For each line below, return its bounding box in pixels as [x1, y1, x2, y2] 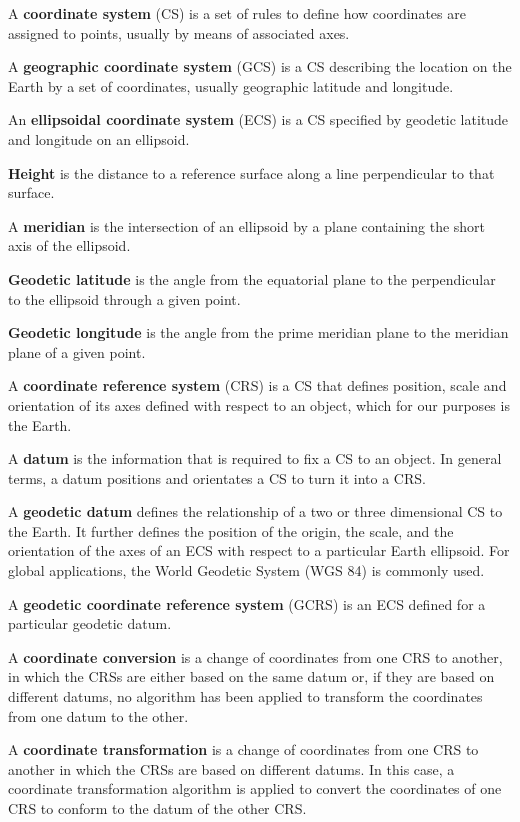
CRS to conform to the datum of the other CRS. [8, 798, 307, 818]
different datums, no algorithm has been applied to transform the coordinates [8, 686, 483, 707]
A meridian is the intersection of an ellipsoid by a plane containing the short [8, 215, 486, 236]
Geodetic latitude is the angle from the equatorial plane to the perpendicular [8, 268, 496, 289]
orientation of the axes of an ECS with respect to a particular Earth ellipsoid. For [8, 540, 510, 561]
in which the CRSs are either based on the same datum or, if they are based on [8, 666, 495, 687]
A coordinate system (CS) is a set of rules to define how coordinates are [8, 3, 466, 23]
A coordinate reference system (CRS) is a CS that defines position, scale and [8, 375, 507, 396]
